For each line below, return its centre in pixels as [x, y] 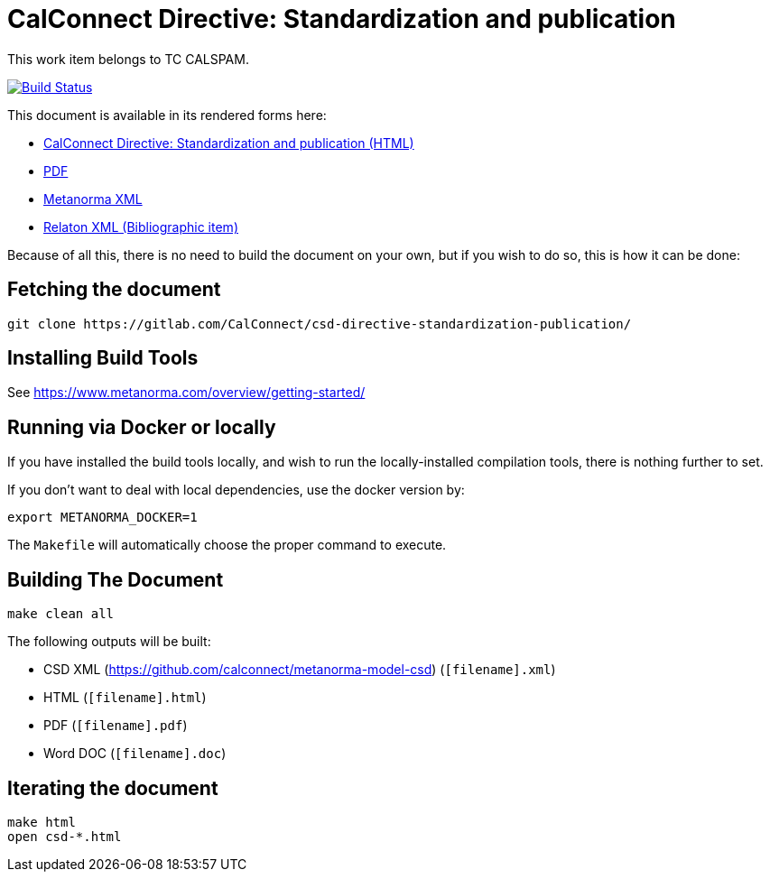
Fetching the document [114, 290]
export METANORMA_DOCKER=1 [102, 518]
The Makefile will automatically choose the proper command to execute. [227, 545]
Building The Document [116, 579]
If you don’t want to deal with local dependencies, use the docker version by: [236, 490]
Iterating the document [113, 788]
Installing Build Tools [103, 358]
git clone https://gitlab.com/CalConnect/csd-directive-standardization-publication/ [320, 324]
